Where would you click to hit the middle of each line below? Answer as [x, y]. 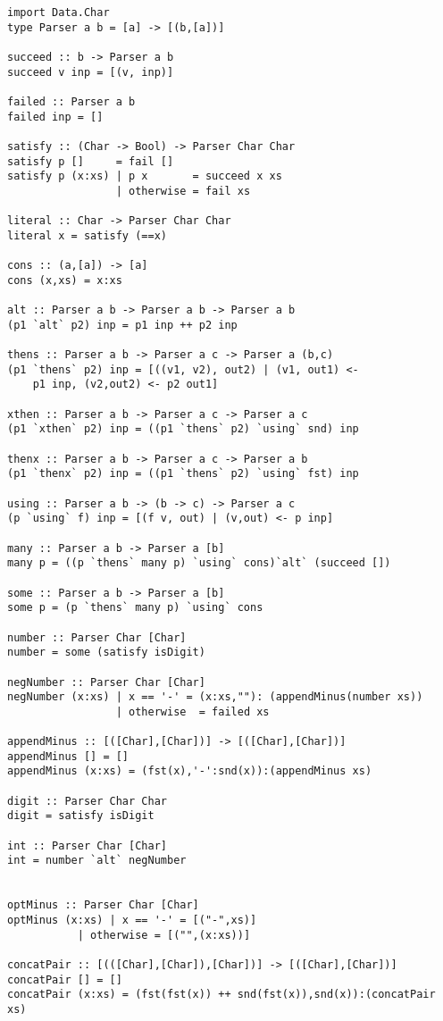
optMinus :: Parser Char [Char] [103, 905]
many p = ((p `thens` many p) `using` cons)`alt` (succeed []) [199, 563]
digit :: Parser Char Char [87, 801]
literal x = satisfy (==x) [87, 235]
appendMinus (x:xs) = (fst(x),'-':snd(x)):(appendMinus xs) [190, 771]
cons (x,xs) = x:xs [65, 280]
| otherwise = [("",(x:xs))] [164, 935]
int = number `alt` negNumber [97, 861]
